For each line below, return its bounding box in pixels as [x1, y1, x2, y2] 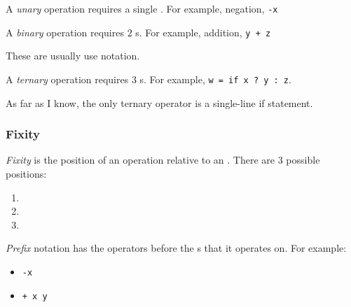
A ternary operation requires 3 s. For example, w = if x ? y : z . [6, 71, 291, 86]
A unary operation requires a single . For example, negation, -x [6, 1, 278, 15]
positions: [6, 166, 47, 180]
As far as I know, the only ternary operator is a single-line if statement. [6, 95, 313, 110]
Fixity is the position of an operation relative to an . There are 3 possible [6, 152, 320, 167]
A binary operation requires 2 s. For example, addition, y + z [6, 24, 271, 39]
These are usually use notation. [6, 48, 140, 63]
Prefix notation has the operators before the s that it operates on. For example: [6, 241, 347, 255]
